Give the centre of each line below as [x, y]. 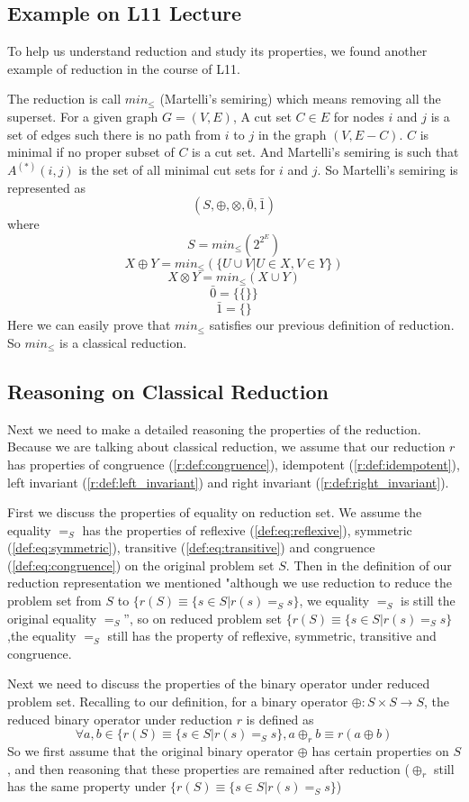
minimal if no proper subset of [91, 152]
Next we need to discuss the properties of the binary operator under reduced [219, 684]
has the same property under [87, 786]
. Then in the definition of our [369, 565]
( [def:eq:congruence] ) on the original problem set [141, 565]
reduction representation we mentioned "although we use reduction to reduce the [230, 583]
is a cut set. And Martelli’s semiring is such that [325, 152]
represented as [46, 187]
